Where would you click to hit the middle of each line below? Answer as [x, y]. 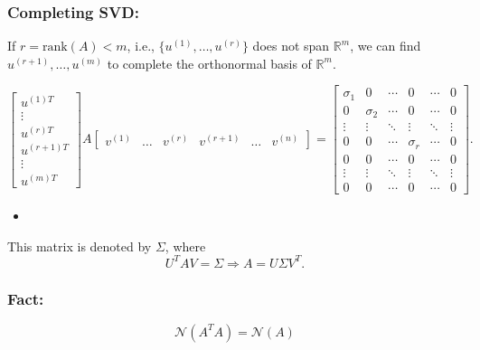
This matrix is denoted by [80, 246]
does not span [291, 46]
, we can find [386, 46]
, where [185, 246]
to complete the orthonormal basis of [209, 63]
